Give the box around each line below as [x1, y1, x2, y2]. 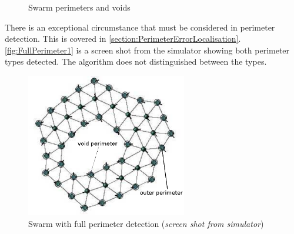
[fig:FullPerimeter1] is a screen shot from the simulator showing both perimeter [5, 44, 290, 56]
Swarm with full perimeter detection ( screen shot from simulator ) [28, 217, 264, 229]
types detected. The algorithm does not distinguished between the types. [5, 55, 267, 68]
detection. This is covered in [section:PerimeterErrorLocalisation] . [5, 32, 241, 45]
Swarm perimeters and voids [28, 1, 131, 13]
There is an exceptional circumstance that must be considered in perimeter [5, 21, 275, 33]
